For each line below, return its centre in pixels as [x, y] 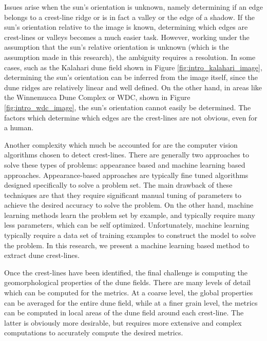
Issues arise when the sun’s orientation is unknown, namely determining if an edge [133, 7]
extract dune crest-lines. [42, 255]
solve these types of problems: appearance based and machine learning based [125, 164]
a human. [19, 127]
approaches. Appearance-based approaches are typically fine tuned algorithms [126, 175]
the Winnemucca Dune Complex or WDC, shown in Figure [97, 97]
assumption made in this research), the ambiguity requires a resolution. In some [130, 57]
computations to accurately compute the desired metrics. [94, 333]
